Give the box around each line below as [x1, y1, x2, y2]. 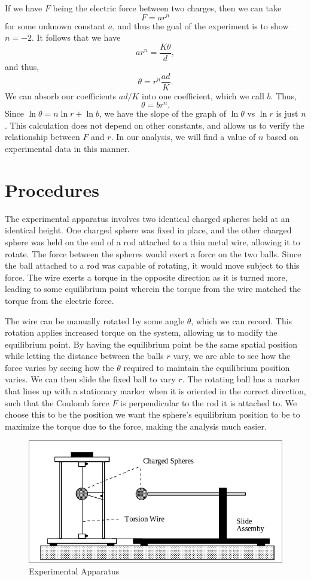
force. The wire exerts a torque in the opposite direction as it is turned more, [5, 270, 288, 283]
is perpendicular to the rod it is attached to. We [120, 396, 297, 409]
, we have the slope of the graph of [99, 107, 227, 120]
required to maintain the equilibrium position [123, 361, 290, 373]
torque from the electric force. [5, 294, 114, 306]
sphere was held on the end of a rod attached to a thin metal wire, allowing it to [5, 235, 300, 248]
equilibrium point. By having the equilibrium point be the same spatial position [5, 337, 298, 350]
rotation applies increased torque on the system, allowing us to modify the [5, 326, 278, 339]
